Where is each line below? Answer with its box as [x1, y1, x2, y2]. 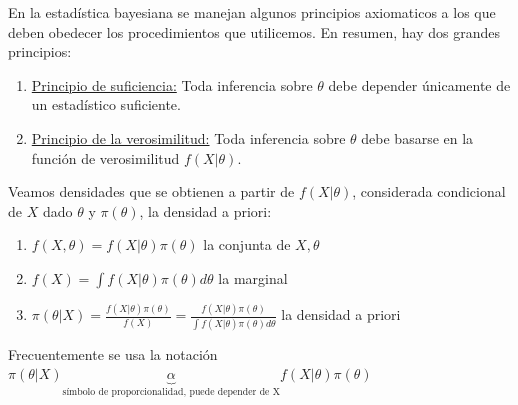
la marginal [218, 267, 288, 288]
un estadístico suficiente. [31, 94, 181, 115]
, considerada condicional [352, 181, 506, 202]
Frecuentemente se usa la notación [8, 343, 218, 364]
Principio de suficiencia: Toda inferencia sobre [31, 74, 313, 95]
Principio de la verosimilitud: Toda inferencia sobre [31, 127, 346, 148]
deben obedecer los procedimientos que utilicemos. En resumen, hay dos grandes [8, 21, 500, 42]
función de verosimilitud [31, 147, 180, 168]
